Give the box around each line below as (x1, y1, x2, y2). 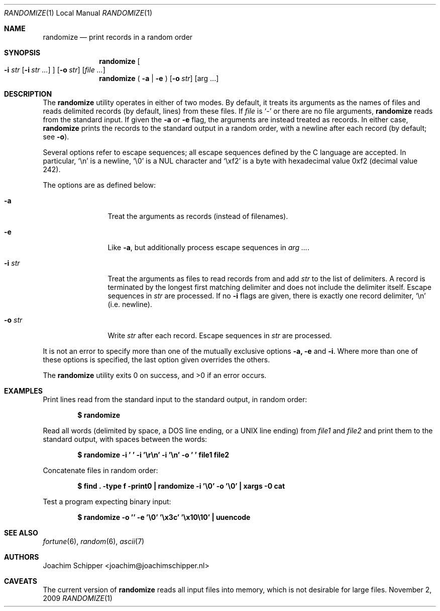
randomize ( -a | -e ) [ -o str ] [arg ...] (99, 74, 219, 83)
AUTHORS (4, 553, 39, 561)
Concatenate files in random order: (43, 466, 158, 475)
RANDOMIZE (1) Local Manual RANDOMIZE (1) (4, 9, 152, 17)
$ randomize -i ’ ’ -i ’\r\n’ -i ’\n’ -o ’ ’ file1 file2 (77, 450, 230, 459)
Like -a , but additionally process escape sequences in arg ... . (107, 243, 310, 252)
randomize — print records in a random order (43, 33, 193, 41)
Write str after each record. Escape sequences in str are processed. (107, 331, 332, 340)
